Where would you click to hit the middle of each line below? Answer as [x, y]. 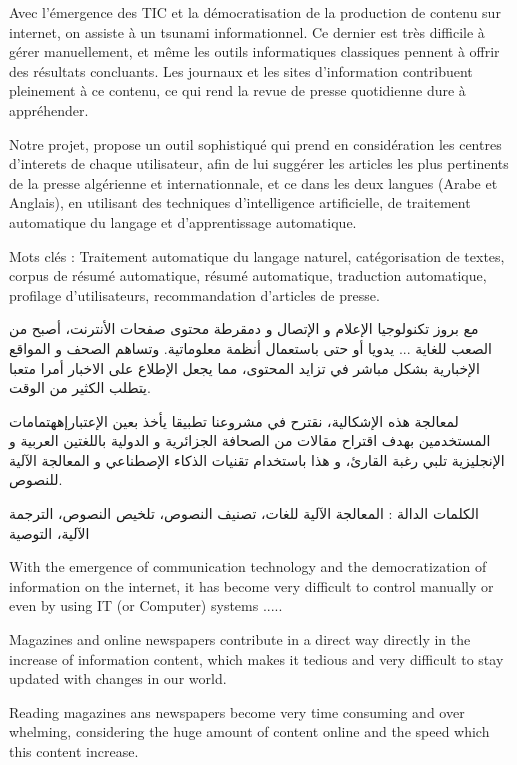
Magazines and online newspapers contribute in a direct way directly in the [240, 639]
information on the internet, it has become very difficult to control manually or [251, 585]
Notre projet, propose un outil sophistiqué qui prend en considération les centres [255, 143]
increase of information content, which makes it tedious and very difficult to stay [256, 658]
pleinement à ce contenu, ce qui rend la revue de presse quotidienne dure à [237, 90]
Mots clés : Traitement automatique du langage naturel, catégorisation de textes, [257, 255]
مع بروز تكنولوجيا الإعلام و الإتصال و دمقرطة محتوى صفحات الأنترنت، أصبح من [244, 328]
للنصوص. [36, 479]
